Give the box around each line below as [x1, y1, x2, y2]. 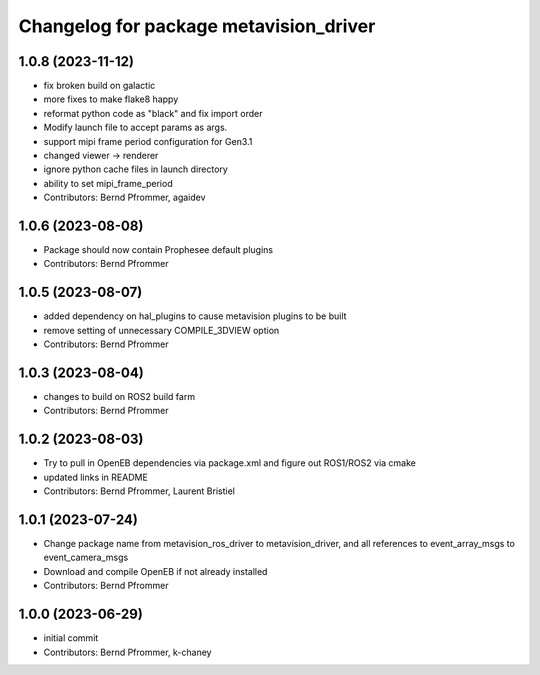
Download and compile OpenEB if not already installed [43, 565, 268, 577]
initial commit [43, 632, 99, 644]
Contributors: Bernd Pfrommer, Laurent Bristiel [43, 485, 235, 497]
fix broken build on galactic [43, 80, 156, 92]
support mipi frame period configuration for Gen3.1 [43, 135, 253, 147]
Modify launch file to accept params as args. [43, 121, 228, 134]
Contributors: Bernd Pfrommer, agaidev [43, 191, 206, 204]
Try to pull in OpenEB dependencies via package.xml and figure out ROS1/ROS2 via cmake [43, 457, 417, 469]
